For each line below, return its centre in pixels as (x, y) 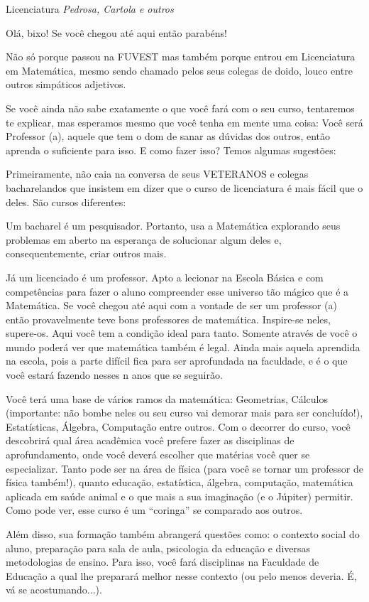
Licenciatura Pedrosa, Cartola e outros (90, 9)
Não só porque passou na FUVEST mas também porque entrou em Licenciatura (181, 57)
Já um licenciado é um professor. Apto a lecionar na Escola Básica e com (165, 277)
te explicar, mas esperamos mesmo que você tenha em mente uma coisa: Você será (184, 122)
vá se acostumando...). (54, 590)
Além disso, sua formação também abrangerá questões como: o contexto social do (183, 534)
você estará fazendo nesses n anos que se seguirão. (114, 375)
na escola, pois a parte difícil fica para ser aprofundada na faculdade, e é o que (177, 361)
